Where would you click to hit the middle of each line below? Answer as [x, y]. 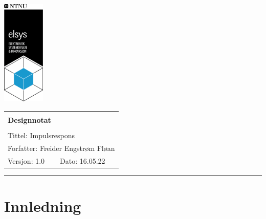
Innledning [43, 205]
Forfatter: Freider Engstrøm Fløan [61, 148]
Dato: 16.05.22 [83, 160]
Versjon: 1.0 [26, 160]
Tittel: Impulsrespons [41, 135]
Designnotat [29, 119]
